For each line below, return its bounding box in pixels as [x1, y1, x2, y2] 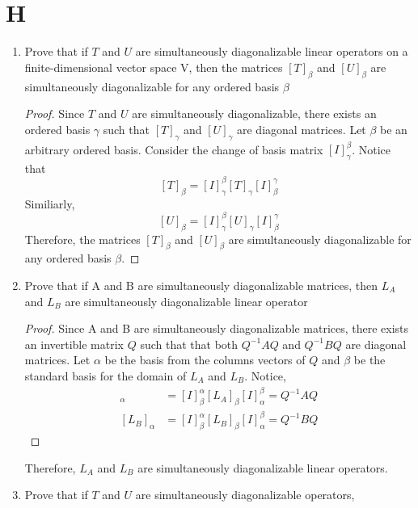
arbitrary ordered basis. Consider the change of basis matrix [24, 141, 323, 157]
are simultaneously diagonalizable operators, [135, 486, 355, 503]
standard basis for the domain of [24, 367, 187, 384]
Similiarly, [24, 195, 75, 212]
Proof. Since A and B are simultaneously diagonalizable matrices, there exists [24, 320, 409, 337]
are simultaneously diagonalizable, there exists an [132, 105, 377, 122]
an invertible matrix [24, 335, 125, 352]
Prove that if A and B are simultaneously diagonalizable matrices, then [24, 276, 378, 293]
